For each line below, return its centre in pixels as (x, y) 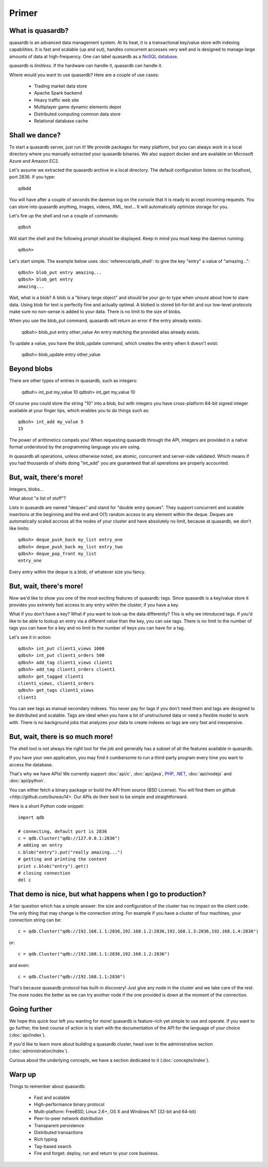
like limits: (19, 528)
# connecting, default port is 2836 (63, 831)
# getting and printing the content (63, 859)
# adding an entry (40, 845)
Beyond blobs (31, 369)
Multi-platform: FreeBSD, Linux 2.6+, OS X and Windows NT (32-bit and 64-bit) (115, 1111)
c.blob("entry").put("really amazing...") (70, 852)
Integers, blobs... (27, 489)
